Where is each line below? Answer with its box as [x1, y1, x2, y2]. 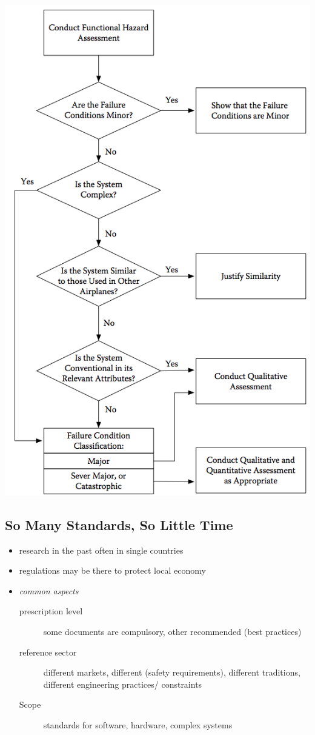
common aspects [19, 584, 79, 597]
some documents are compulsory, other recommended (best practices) [43, 625, 302, 638]
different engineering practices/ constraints [43, 677, 202, 690]
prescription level [19, 605, 83, 617]
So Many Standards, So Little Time [5, 515, 233, 534]
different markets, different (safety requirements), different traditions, [43, 666, 300, 679]
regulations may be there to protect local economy [19, 564, 206, 577]
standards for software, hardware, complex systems [43, 719, 233, 731]
